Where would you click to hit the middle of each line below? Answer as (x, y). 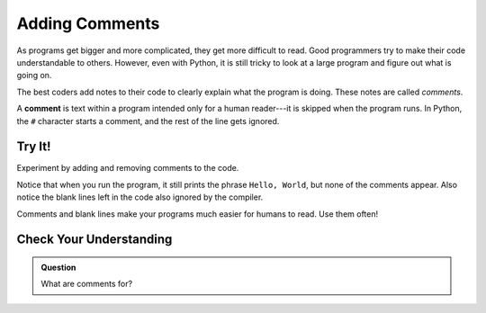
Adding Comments (88, 23)
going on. (34, 76)
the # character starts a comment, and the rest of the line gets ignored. (148, 121)
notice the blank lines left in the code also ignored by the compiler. (140, 197)
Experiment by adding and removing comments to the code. (128, 168)
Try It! (34, 147)
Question (58, 267)
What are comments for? (87, 284)
